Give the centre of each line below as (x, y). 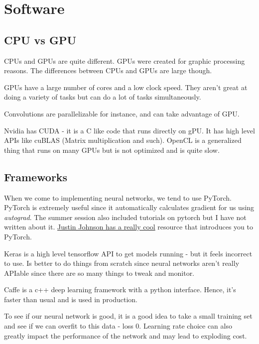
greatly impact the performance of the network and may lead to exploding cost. (126, 335)
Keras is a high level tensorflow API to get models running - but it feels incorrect (128, 253)
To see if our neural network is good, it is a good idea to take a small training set (128, 316)
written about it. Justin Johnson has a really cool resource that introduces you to (129, 227)
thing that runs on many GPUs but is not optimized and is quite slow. (112, 150)
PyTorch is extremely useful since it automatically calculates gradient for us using (129, 207)
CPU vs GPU (40, 40)
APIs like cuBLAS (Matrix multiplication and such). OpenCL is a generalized (123, 140)
